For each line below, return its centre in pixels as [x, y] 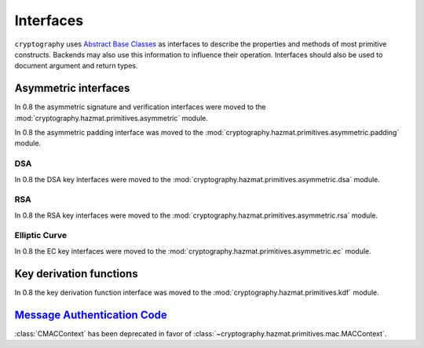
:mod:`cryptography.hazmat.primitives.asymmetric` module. [111, 118]
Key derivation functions [76, 274]
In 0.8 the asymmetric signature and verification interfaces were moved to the [140, 107]
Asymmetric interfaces [72, 88]
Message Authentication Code [91, 315]
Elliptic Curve [40, 236]
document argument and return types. [76, 66]
